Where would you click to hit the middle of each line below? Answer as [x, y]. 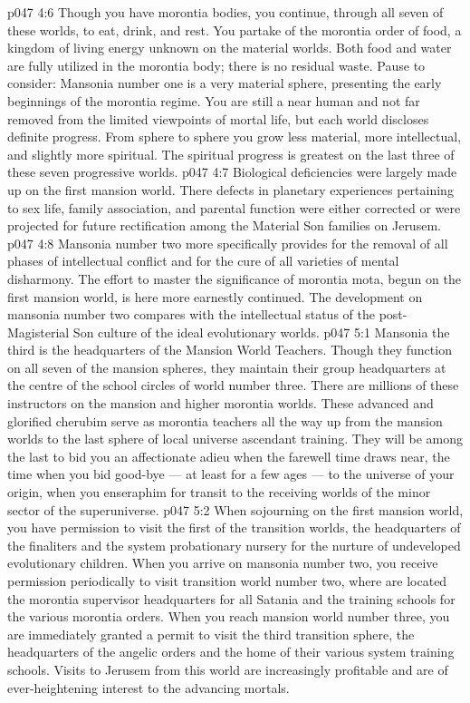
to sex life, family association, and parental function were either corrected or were [234, 207]
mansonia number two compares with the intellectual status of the [191, 314]
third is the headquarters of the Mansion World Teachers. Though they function [230, 350]
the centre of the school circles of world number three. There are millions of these [233, 385]
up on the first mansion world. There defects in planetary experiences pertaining [230, 189]
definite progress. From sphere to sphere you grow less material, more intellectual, [235, 137]
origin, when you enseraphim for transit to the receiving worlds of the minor [219, 492]
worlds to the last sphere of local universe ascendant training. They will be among [235, 439]
